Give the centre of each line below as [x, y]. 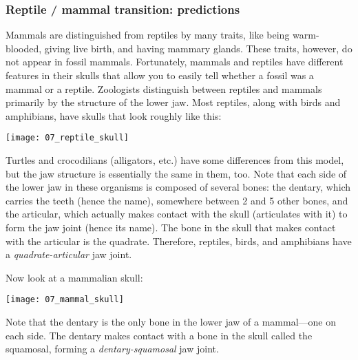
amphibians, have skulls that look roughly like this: [114, 115]
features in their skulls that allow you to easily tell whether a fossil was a [160, 75]
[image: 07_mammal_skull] [65, 300]
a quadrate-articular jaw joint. [69, 254]
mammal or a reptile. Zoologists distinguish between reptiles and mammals [164, 88]
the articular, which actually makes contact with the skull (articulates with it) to [177, 214]
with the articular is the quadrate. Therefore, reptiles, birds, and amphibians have [179, 241]
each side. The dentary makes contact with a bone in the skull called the [159, 335]
